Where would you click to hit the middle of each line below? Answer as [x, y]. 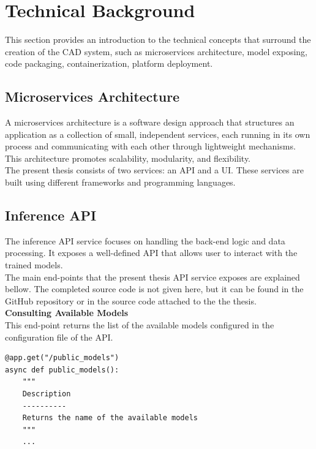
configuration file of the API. [59, 337]
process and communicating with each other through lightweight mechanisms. [150, 146]
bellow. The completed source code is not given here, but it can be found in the [154, 289]
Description [47, 394]
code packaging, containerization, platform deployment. [109, 63]
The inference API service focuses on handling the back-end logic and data [145, 240]
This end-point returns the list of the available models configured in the [140, 325]
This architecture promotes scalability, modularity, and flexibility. [128, 158]
